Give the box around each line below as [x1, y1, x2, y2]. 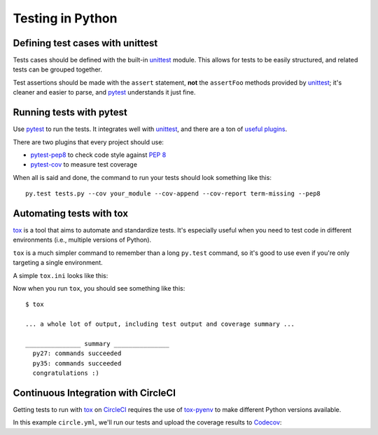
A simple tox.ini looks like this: [13, 271, 108, 279]
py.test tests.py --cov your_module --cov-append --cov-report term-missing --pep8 [25, 190, 321, 198]
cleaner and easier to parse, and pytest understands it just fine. [13, 88, 196, 97]
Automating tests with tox [13, 207, 129, 219]
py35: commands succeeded [32, 359, 122, 367]
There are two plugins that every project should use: [13, 137, 164, 146]
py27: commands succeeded [32, 350, 122, 357]
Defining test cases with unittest [13, 37, 158, 49]
